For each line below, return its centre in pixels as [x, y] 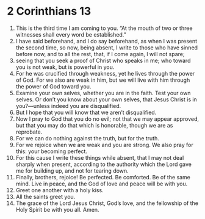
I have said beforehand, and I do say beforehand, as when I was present [106, 41]
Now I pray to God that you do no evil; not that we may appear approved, [107, 119]
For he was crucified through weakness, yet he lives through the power [105, 73]
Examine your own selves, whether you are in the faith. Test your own [103, 93]
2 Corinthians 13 [49, 11]
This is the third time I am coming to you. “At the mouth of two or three [104, 28]
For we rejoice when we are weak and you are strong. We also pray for [105, 145]
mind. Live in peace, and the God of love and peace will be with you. [102, 184]
